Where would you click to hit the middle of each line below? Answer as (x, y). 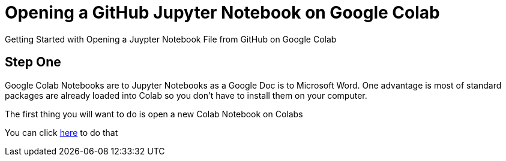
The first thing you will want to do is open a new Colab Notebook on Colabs (154, 114)
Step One (33, 62)
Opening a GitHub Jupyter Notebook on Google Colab (222, 13)
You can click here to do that (62, 132)
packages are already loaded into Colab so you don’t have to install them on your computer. (186, 95)
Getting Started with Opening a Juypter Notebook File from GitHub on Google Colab (171, 39)
